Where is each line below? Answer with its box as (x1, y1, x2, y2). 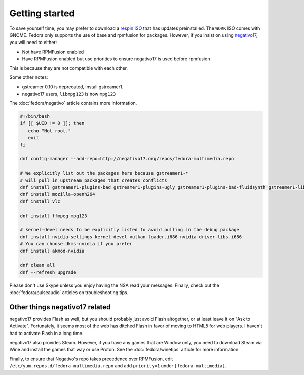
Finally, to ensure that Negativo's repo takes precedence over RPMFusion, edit (9, 356, 173, 362)
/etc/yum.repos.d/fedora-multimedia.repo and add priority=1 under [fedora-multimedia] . (9, 363, 227, 369)
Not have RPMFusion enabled (22, 49, 84, 55)
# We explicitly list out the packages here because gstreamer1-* (20, 170, 188, 176)
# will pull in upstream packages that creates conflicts (20, 177, 167, 183)
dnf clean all (20, 262, 55, 268)
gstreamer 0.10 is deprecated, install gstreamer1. (22, 84, 124, 90)
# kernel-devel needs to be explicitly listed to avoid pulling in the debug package (20, 227, 239, 233)
